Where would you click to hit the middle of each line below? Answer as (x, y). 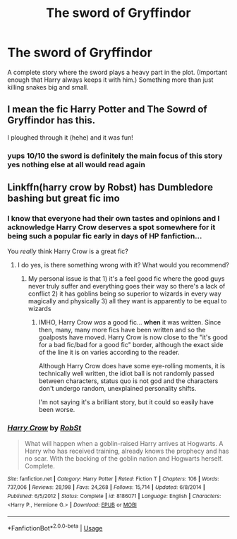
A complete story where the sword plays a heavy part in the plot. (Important (117, 72)
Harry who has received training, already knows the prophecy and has (127, 451)
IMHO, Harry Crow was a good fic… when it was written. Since (130, 322)
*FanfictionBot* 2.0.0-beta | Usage (55, 527)
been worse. (57, 410)
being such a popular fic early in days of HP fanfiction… (105, 236)
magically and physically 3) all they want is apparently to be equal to (127, 301)
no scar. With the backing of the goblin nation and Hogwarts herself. (124, 458)
